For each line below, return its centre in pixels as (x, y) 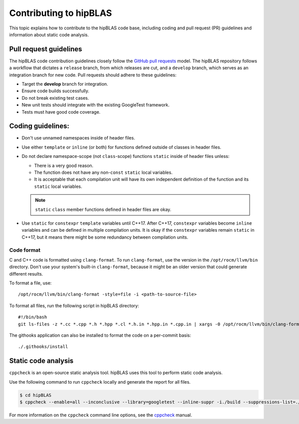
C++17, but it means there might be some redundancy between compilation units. (105, 237)
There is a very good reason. (64, 165)
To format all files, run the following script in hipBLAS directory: (74, 305)
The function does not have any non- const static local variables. (103, 172)
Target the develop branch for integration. (65, 84)
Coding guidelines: (39, 126)
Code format (25, 250)
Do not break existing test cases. (55, 98)
